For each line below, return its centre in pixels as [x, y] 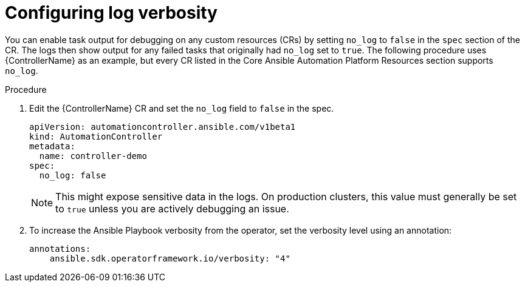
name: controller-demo [93, 156]
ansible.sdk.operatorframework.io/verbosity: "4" [170, 258]
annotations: [60, 248]
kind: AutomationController [96, 136]
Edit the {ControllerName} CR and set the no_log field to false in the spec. [182, 108]
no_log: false [73, 175]
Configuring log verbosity [111, 13]
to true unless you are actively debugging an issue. [172, 208]
